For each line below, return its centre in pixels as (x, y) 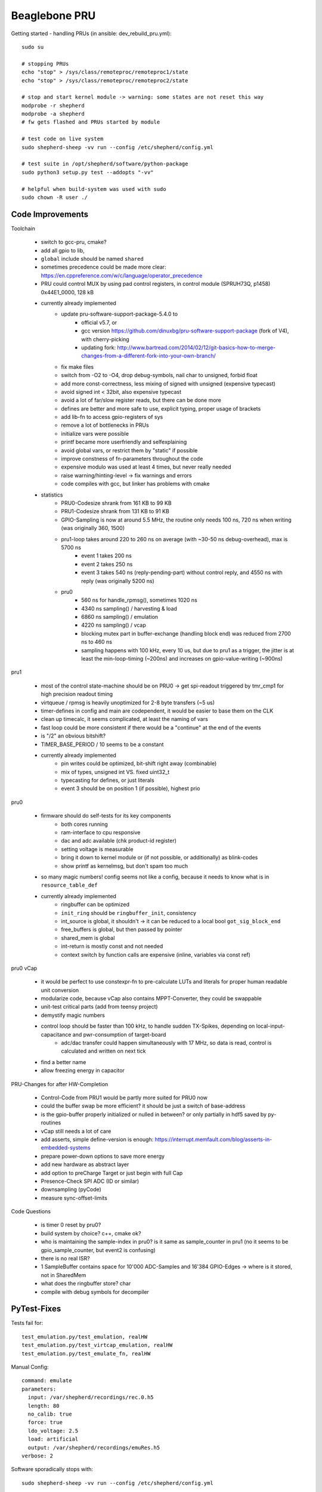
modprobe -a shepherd (53, 114)
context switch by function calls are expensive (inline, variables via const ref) (156, 954)
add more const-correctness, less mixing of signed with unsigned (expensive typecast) (168, 383)
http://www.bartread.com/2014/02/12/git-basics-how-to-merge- (196, 347)
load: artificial (53, 1439)
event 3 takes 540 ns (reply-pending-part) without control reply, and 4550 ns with (182, 572)
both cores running (85, 824)
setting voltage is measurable (97, 849)
